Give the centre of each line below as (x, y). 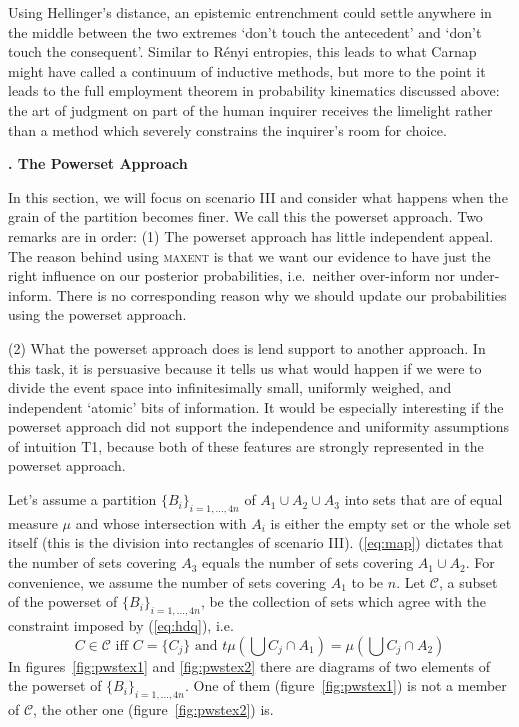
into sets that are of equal (423, 499)
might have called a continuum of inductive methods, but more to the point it (247, 70)
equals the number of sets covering (308, 562)
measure (33, 522)
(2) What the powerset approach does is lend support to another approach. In (247, 347)
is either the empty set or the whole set (391, 522)
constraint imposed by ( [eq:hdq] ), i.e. (121, 625)
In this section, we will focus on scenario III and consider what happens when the (258, 196)
